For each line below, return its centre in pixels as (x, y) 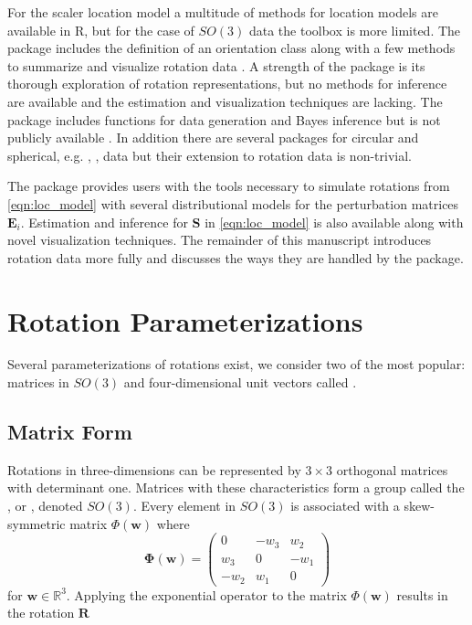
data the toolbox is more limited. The (355, 30)
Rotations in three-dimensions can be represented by (154, 469)
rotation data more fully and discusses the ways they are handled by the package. (236, 257)
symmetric (37, 523)
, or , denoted (45, 506)
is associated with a (345, 506)
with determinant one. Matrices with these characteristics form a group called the (236, 487)
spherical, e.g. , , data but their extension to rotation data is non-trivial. (210, 155)
